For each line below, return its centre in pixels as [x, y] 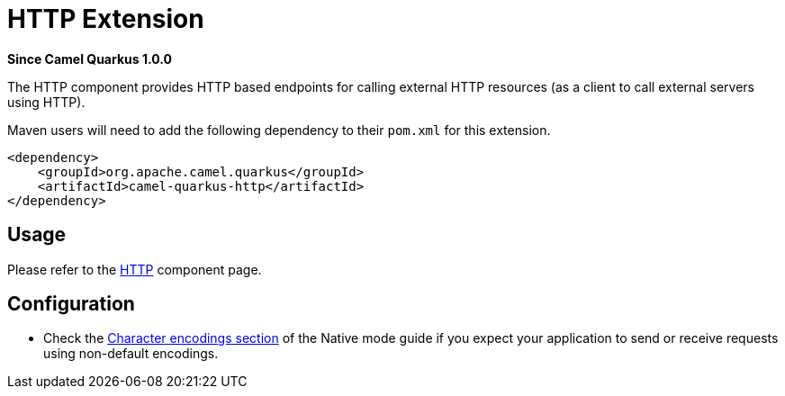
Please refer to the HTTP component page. [135, 269]
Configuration [71, 304]
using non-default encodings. [131, 354]
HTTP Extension [106, 19]
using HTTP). [46, 102]
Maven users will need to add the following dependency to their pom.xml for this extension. [279, 130]
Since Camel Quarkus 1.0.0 [90, 58]
